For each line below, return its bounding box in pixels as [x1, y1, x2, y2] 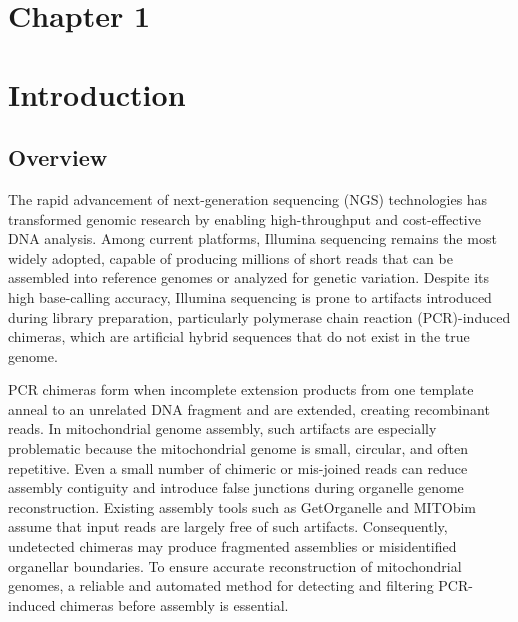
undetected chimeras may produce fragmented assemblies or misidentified [8, 536, 457, 557]
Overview [8, 142, 108, 173]
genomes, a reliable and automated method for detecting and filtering [8, 575, 434, 596]
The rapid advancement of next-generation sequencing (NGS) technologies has [8, 188, 488, 209]
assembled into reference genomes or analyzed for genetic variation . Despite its [8, 267, 490, 288]
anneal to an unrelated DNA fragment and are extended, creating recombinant [8, 398, 490, 419]
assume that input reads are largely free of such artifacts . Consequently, [8, 516, 448, 537]
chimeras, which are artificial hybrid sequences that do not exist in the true [8, 326, 470, 347]
